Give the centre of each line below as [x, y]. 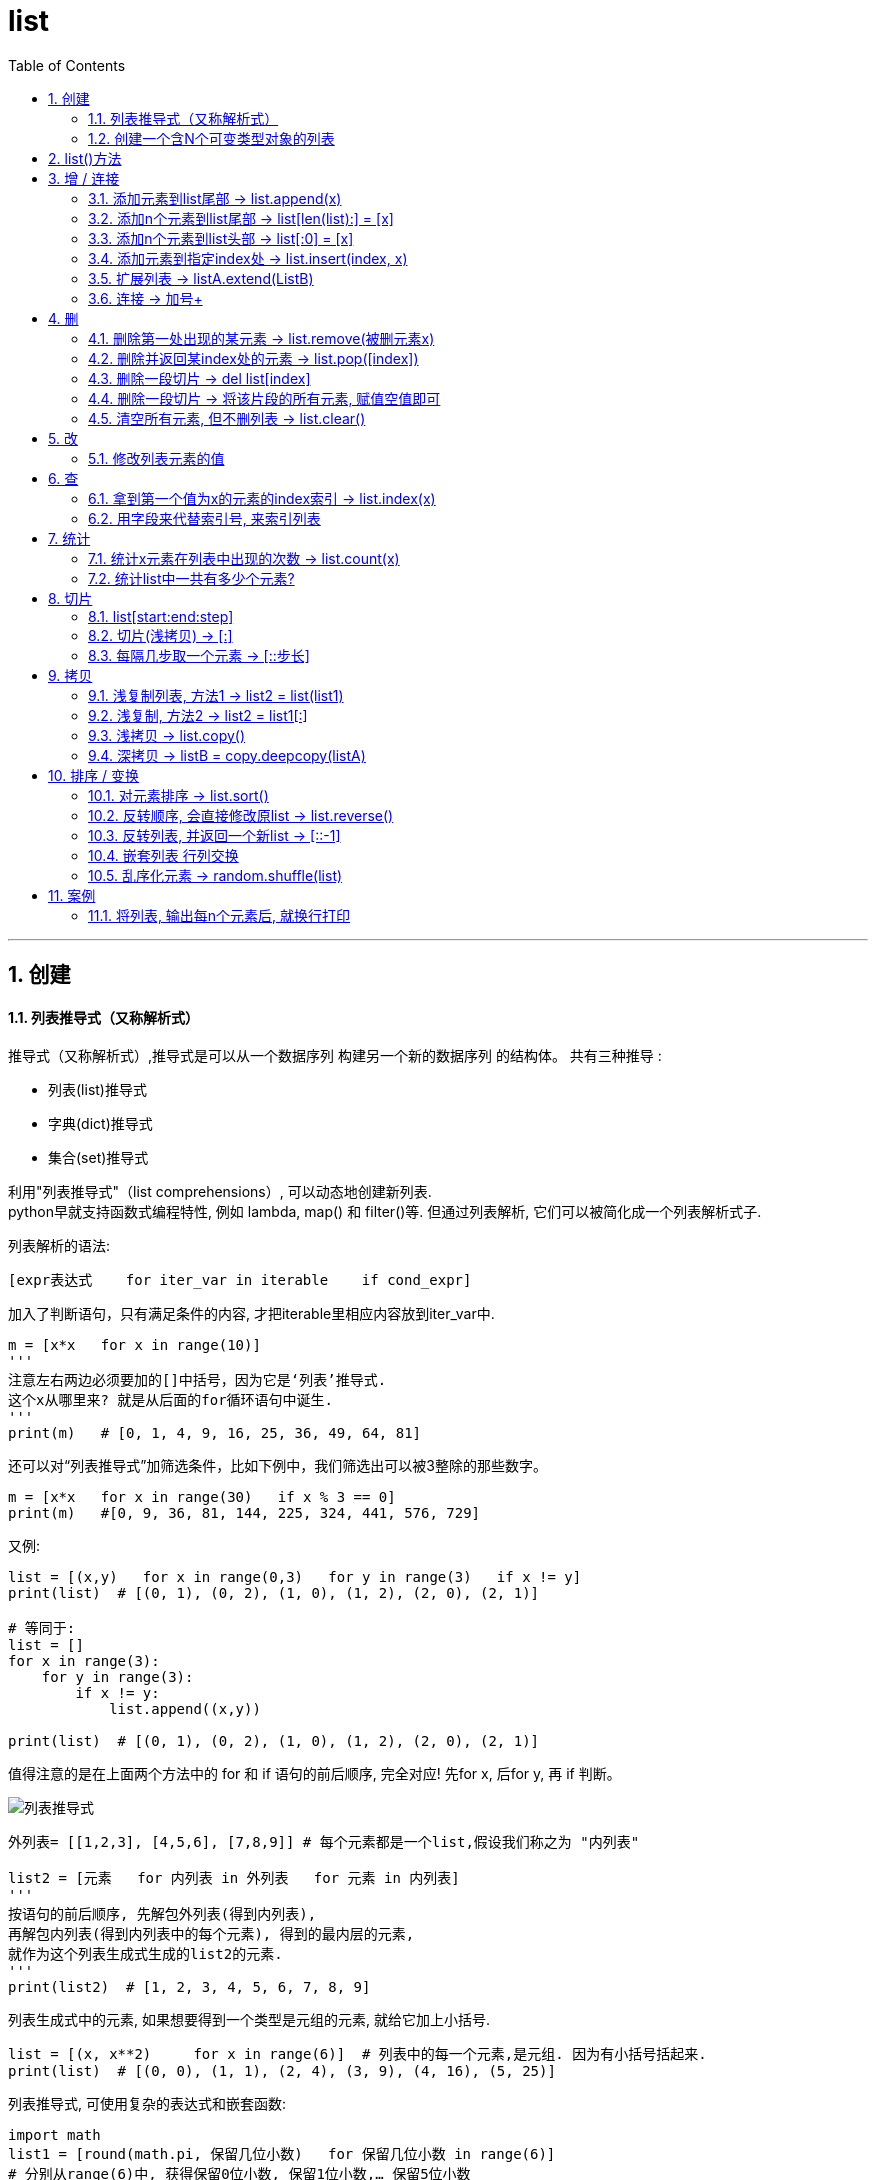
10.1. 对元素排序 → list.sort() [178, 795]
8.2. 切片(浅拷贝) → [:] [160, 635]
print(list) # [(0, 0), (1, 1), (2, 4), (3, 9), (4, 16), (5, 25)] [282, 2071]
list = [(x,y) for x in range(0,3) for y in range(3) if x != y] [295, 1577]
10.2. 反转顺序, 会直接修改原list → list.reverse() [241, 815]
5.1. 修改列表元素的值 [156, 458]
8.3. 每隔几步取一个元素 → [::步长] [199, 655]
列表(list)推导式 [97, 1090]
